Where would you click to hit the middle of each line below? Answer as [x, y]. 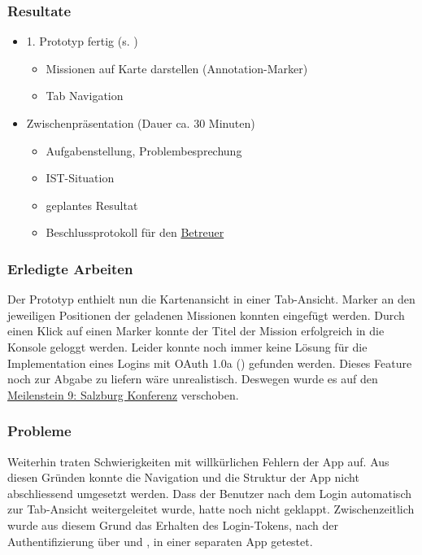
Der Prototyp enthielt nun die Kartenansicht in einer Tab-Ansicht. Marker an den [211, 299]
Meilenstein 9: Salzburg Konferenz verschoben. [123, 394]
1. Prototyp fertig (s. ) [82, 41]
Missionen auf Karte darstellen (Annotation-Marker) [177, 68]
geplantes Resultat [92, 205]
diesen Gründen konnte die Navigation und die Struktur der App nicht [183, 477]
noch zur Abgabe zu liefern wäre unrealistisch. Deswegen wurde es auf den [193, 379]
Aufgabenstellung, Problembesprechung [144, 150]
